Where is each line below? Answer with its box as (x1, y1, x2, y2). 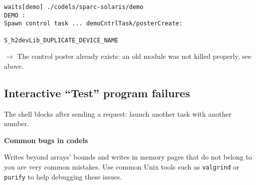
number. (4, 118, 29, 129)
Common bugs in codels (4, 135, 88, 145)
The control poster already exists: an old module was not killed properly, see (17, 51, 252, 61)
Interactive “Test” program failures (4, 85, 190, 100)
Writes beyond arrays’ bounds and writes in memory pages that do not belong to (4, 152, 252, 162)
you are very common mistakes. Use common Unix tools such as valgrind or (4, 162, 240, 172)
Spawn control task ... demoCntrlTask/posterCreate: (4, 20, 183, 27)
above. (4, 60, 23, 71)
